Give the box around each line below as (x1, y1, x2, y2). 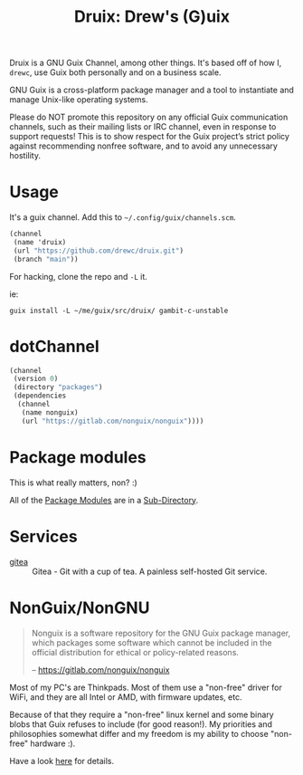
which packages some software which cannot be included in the (31, 636, 272, 648)
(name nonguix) (21, 407, 79, 417)
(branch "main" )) (13, 254, 79, 263)
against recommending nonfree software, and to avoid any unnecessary (9, 140, 279, 151)
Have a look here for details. (9, 755, 115, 766)
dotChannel (9, 336, 99, 357)
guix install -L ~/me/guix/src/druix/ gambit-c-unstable (9, 306, 229, 315)
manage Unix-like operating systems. (9, 94, 149, 105)
